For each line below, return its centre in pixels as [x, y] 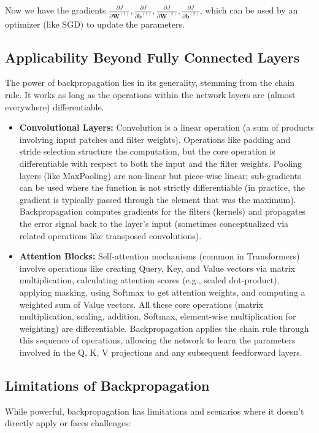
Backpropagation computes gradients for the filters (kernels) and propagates [163, 211]
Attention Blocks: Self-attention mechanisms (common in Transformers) [159, 256]
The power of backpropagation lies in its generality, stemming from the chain [150, 82]
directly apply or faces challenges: [68, 423]
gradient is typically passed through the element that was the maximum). [158, 199]
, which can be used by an [249, 10]
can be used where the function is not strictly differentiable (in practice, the [162, 187]
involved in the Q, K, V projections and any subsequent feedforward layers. [161, 352]
